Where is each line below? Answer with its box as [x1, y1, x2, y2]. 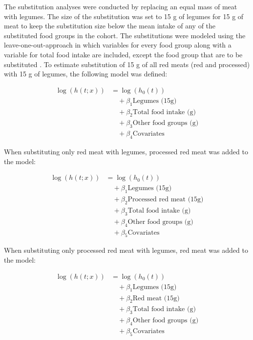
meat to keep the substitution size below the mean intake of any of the [4, 21, 216, 31]
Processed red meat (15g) [127, 196, 204, 203]
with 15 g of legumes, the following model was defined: [4, 69, 168, 79]
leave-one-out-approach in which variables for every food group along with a [4, 40, 232, 50]
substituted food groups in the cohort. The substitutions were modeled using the [4, 30, 246, 40]
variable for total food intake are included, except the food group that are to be [4, 49, 243, 59]
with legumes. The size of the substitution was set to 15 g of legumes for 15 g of [4, 11, 244, 21]
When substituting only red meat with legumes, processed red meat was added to [4, 146, 248, 157]
